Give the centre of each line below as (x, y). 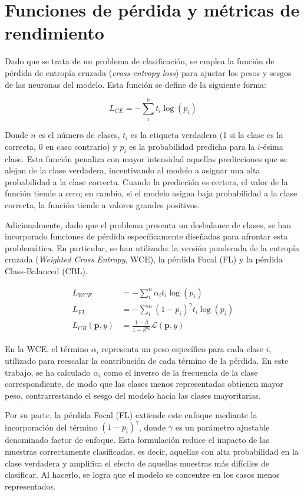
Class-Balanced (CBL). (46, 270)
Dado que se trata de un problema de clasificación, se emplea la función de (140, 61)
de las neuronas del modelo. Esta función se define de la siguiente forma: (136, 84)
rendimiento (54, 33)
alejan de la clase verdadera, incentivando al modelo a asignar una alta (133, 170)
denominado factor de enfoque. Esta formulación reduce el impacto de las (137, 440)
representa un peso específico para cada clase (183, 349)
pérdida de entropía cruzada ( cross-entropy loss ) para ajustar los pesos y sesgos (148, 72)
